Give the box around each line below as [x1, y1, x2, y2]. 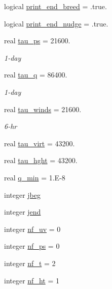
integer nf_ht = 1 [4, 275, 59, 285]
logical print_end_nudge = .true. [4, 18, 108, 29]
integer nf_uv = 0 [4, 223, 61, 234]
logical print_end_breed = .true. [4, 1, 107, 11]
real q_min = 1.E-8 [4, 172, 65, 182]
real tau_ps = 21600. [4, 35, 70, 46]
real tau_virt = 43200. [4, 138, 75, 148]
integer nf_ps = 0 [4, 241, 60, 251]
